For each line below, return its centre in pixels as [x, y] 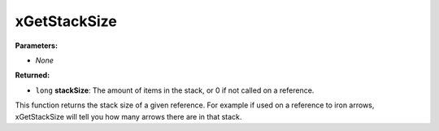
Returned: [33, 75]
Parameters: [37, 46]
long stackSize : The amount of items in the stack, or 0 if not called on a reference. [175, 90]
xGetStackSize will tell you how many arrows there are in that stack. [128, 116]
